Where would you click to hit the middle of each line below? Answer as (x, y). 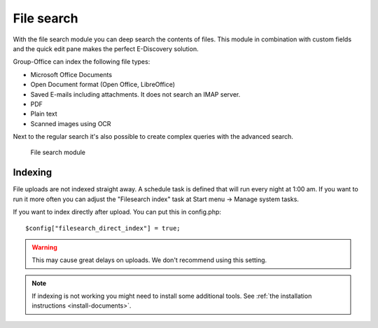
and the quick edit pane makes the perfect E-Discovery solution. (106, 48)
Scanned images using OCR (71, 123)
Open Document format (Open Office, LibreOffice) (103, 85)
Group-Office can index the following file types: (82, 62)
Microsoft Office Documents (71, 74)
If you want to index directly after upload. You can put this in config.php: (117, 212)
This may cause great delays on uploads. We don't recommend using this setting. (149, 260)
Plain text (44, 114)
